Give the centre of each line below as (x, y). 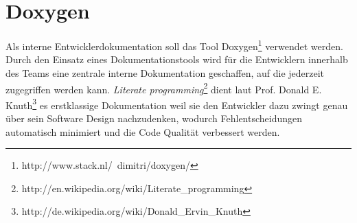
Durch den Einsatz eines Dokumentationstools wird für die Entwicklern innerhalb (177, 59)
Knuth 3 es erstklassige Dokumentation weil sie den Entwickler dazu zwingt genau (177, 104)
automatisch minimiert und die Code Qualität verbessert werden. (143, 131)
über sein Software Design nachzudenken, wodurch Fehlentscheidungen (154, 118)
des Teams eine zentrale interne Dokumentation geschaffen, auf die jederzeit (165, 72)
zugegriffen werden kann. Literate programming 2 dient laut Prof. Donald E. (164, 88)
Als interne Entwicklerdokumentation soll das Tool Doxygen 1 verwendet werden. (174, 45)
